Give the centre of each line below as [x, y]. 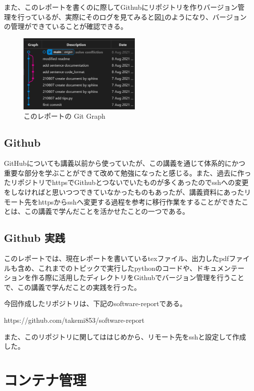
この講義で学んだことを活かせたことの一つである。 [107, 211]
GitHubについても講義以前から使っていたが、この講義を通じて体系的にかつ [125, 163]
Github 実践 [35, 238]
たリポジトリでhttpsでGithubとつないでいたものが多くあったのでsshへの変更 [126, 182]
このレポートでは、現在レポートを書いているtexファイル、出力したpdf [116, 258]
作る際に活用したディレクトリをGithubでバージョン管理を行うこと [138, 277]
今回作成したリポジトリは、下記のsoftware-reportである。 [95, 303]
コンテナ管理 [45, 379]
